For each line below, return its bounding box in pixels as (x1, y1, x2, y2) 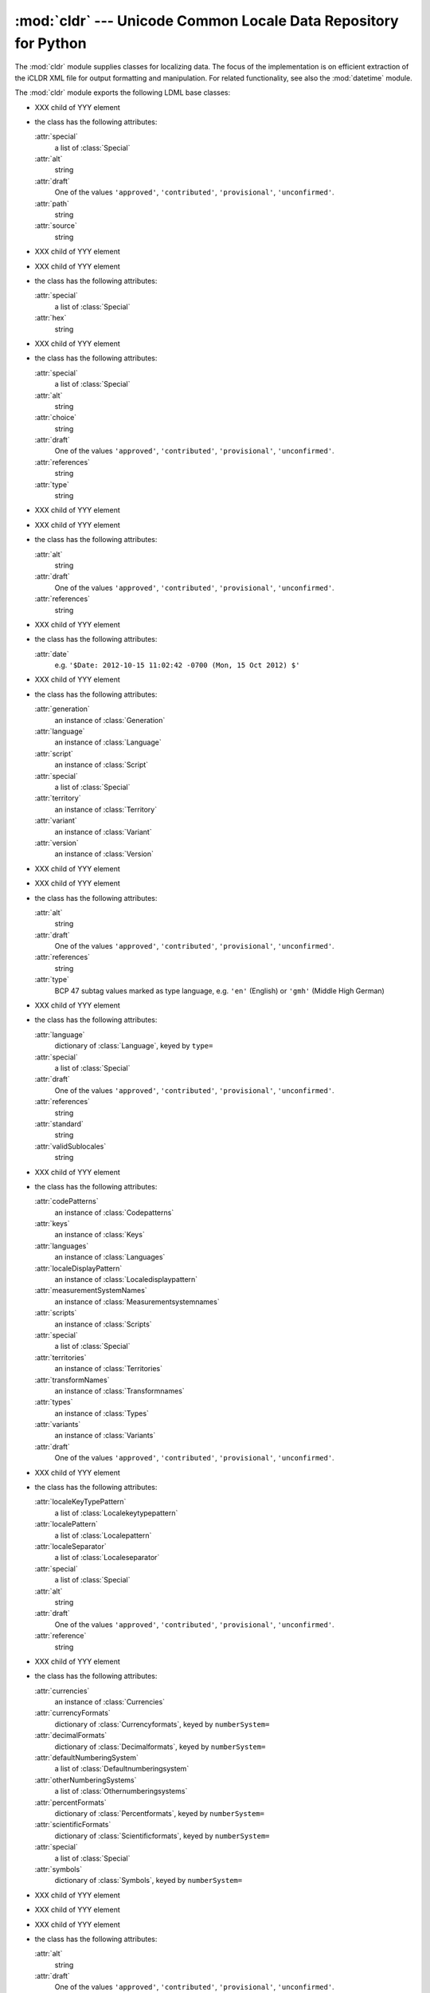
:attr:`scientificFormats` (34, 1820, 111, 1830)
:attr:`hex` (34, 313, 67, 323)
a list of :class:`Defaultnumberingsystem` (54, 1764, 190, 1774)
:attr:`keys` (34, 1219, 70, 1228)
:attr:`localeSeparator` (34, 1542, 107, 1551)
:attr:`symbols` (34, 1864, 83, 1873)
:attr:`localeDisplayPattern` (34, 1264, 123, 1273)
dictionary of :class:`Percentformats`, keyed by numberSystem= (54, 1808, 264, 1818)
